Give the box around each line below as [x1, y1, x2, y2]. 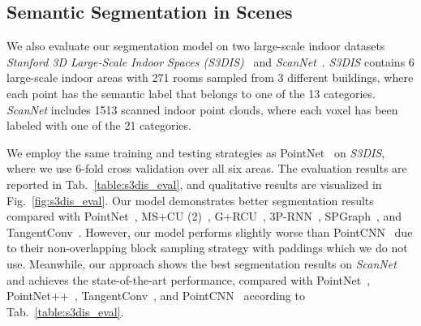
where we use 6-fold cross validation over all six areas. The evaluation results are [6, 160, 407, 177]
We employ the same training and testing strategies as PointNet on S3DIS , [6, 144, 385, 161]
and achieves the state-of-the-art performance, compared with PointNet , [6, 271, 371, 288]
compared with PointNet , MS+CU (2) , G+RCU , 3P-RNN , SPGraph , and [6, 208, 402, 225]
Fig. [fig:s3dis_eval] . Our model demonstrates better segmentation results [6, 191, 374, 208]
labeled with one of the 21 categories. [6, 117, 191, 134]
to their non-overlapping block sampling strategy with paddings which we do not [6, 239, 408, 256]
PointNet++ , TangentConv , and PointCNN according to [6, 287, 305, 304]
